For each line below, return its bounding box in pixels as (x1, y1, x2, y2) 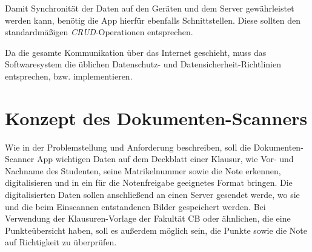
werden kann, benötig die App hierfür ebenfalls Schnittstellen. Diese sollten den (5, 13, 300, 26)
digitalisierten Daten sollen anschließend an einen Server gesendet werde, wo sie (5, 188, 300, 201)
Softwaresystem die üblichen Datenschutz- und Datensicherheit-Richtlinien (5, 58, 281, 70)
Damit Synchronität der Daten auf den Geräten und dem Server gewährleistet (5, 2, 294, 14)
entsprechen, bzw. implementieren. (5, 69, 133, 82)
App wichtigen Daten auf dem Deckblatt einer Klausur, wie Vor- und (36, 152, 294, 165)
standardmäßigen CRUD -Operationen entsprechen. (5, 26, 193, 38)
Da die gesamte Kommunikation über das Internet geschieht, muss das (5, 46, 267, 58)
